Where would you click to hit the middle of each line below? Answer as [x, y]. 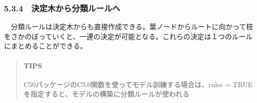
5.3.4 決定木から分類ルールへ [62, 8]
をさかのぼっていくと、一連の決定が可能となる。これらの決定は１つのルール [128, 36]
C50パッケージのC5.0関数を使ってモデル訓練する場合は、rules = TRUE [138, 84]
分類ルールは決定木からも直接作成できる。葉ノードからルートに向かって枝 [132, 26]
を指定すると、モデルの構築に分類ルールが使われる [106, 94]
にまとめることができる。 [46, 46]
